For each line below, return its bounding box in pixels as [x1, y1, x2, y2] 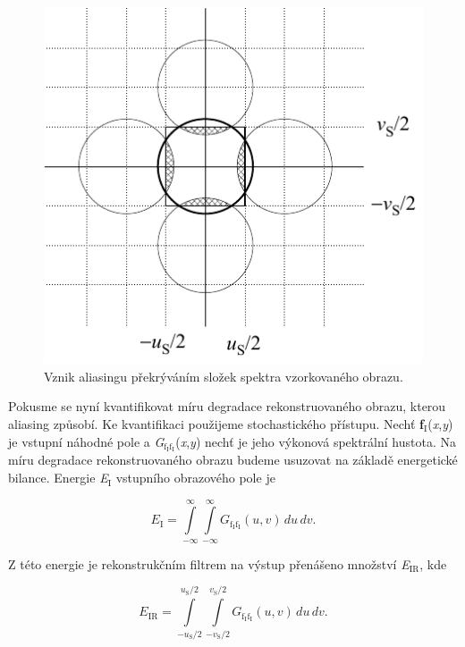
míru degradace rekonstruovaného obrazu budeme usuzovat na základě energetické [8, 450, 458, 469]
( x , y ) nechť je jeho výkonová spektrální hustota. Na [175, 432, 456, 450]
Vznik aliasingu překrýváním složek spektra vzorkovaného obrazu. [44, 366, 403, 385]
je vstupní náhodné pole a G [8, 432, 165, 450]
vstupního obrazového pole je [115, 468, 275, 487]
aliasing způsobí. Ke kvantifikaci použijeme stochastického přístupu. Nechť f [8, 415, 425, 433]
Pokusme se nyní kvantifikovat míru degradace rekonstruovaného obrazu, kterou [8, 397, 446, 416]
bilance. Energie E [8, 468, 108, 487]
